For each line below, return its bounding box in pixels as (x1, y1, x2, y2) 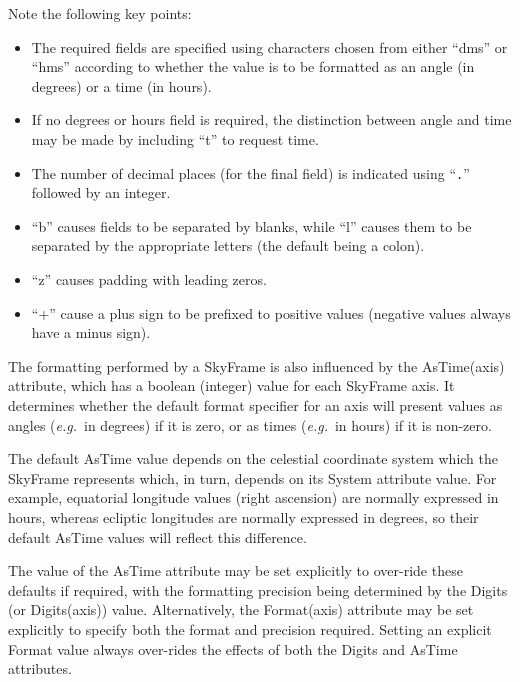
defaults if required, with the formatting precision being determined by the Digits (8, 579, 508, 600)
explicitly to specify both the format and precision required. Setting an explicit (8, 618, 492, 639)
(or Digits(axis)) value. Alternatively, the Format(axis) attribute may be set (8, 599, 474, 620)
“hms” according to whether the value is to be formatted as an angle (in (31, 56, 475, 77)
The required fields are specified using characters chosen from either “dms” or (31, 36, 508, 57)
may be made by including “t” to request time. (31, 128, 319, 149)
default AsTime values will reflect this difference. (8, 526, 307, 547)
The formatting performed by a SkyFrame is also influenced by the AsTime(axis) (8, 355, 505, 376)
